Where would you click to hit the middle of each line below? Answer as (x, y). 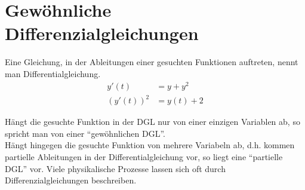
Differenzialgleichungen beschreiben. (71, 180)
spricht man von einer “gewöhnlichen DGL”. (85, 133)
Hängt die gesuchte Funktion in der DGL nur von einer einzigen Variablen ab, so (152, 122)
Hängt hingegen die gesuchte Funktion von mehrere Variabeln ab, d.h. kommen (150, 145)
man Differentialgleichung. (53, 73)
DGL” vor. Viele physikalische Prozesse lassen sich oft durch (115, 168)
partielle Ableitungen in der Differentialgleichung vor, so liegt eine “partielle (144, 156)
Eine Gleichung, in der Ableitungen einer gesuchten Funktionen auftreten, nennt (152, 62)
